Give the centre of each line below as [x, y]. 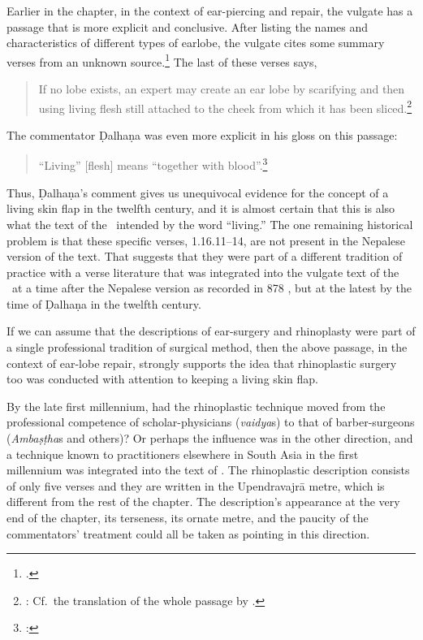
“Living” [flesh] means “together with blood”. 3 [153, 164]
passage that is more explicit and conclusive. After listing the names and [188, 26]
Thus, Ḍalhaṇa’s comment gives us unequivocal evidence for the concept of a [198, 192]
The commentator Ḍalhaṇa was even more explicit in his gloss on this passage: [202, 134]
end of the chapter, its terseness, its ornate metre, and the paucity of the [188, 517]
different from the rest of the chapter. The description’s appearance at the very [203, 502]
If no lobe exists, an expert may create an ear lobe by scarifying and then [222, 89]
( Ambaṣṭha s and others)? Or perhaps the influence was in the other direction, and [210, 438]
